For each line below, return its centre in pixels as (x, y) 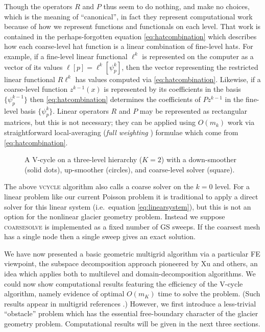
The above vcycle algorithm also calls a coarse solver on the (99, 186)
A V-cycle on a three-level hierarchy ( (83, 159)
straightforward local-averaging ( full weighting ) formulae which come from (121, 132)
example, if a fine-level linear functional (66, 56)
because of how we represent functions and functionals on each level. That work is (132, 26)
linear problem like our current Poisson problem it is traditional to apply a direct (131, 196)
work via (241, 122)
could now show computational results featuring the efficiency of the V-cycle (124, 283)
